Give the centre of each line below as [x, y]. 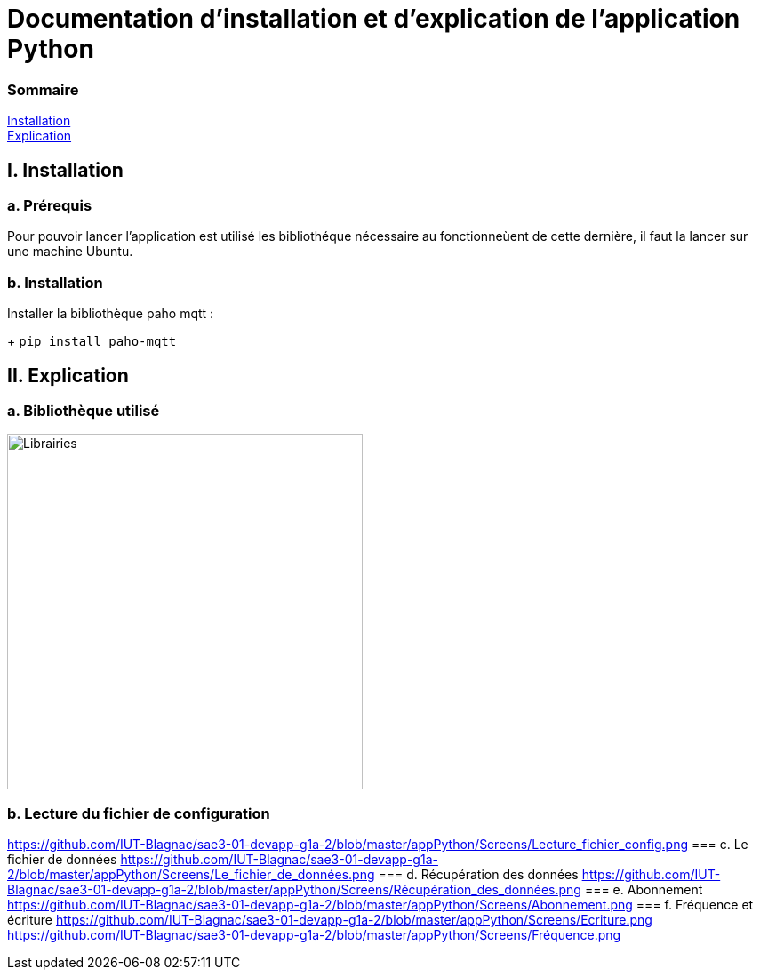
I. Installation [65, 170]
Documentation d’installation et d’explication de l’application [374, 19]
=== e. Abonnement [644, 890]
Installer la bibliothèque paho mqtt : [111, 314]
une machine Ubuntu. [70, 252]
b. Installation [55, 282]
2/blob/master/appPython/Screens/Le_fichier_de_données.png [191, 875]
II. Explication [68, 375]
